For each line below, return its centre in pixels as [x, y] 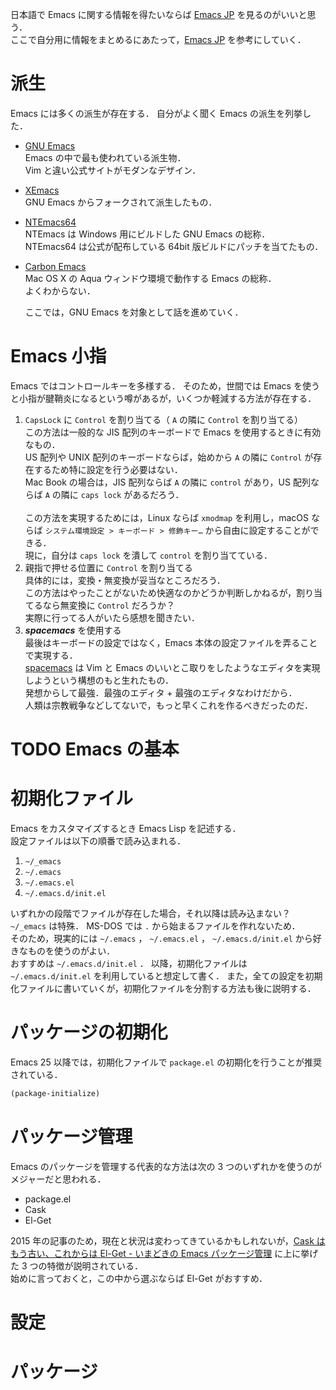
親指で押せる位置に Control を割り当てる [108, 567]
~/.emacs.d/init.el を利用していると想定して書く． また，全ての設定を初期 [166, 976]
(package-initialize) [55, 1093]
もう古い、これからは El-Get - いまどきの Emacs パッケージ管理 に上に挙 [160, 1253]
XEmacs [42, 190]
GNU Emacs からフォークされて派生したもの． [121, 202]
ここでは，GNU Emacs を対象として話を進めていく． [134, 312]
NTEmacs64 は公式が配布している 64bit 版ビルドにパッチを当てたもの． [174, 246]
